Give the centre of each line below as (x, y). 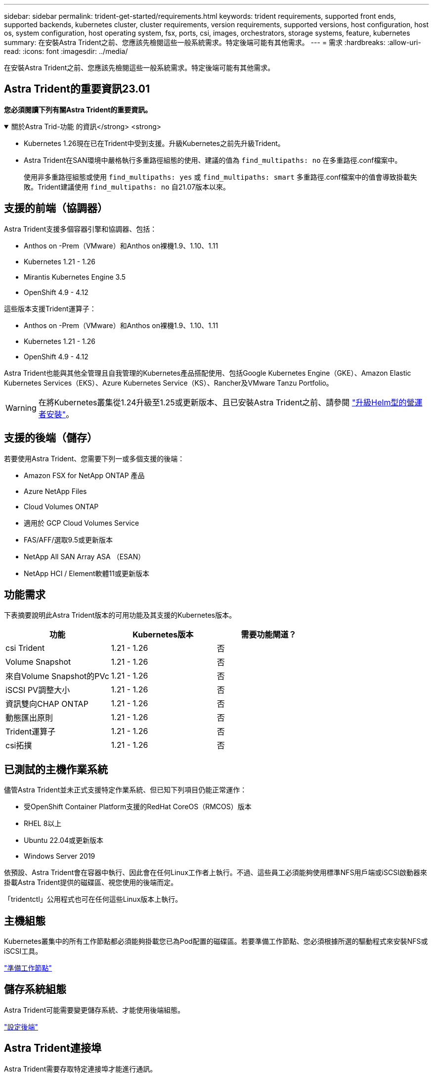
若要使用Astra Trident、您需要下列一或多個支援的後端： (94, 458)
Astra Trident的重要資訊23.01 (77, 89)
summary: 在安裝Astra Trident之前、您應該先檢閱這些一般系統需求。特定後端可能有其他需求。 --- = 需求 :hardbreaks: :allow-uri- (213, 42)
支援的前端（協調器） (56, 208)
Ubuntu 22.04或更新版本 (64, 840)
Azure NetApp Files (55, 491)
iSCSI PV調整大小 (38, 690)
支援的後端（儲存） (51, 438)
